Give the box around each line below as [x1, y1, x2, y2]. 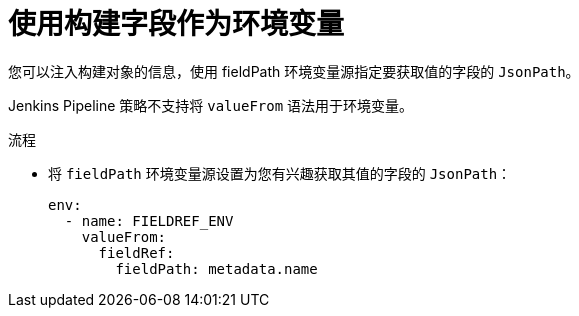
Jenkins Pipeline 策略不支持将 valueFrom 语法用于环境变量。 [8, 96, 414, 114]
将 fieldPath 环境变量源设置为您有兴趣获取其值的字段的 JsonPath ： [48, 164, 512, 182]
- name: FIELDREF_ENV [64, 212, 234, 229]
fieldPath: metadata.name [115, 260, 318, 277]
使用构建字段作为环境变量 [8, 7, 345, 41]
